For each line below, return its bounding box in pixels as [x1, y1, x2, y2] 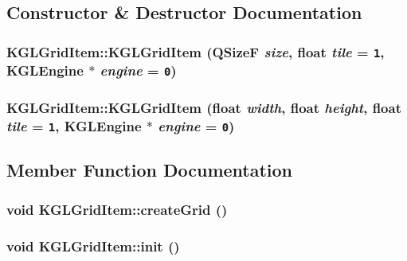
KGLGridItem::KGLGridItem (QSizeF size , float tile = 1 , [6, 41, 385, 61]
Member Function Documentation [6, 158, 293, 182]
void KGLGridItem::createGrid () [6, 199, 228, 219]
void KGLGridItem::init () [6, 236, 180, 255]
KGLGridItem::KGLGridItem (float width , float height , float [6, 97, 401, 117]
